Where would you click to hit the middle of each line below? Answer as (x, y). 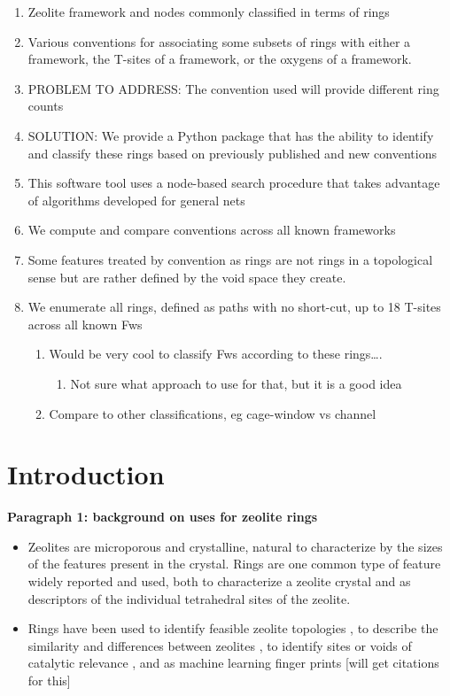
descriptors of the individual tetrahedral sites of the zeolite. (189, 598)
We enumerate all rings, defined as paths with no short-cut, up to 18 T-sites (234, 307)
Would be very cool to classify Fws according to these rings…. (216, 354)
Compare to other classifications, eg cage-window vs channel (213, 413)
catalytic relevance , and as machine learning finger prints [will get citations (233, 663)
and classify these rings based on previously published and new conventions (232, 153)
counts (46, 106)
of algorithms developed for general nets (136, 200)
